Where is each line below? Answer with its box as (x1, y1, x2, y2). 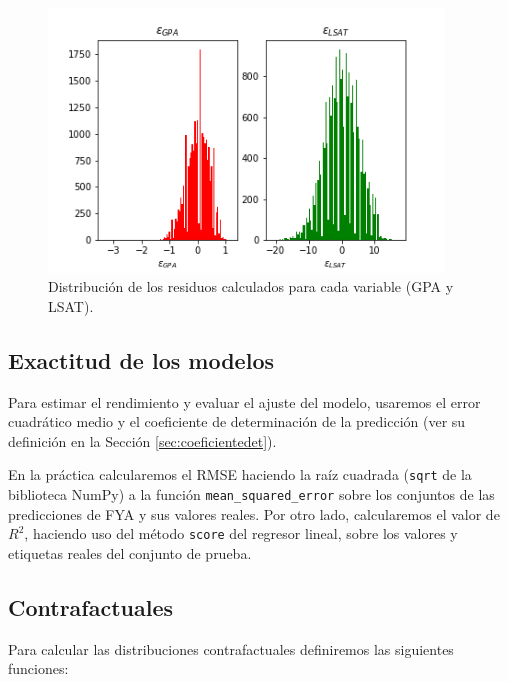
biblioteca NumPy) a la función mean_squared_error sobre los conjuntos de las (8, 483, 495, 504)
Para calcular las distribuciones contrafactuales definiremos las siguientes (8, 638, 454, 659)
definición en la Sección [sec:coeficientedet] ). (8, 430, 277, 451)
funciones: (8, 658, 69, 679)
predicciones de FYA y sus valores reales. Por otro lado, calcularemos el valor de (8, 503, 500, 524)
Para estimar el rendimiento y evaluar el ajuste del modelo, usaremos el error (8, 391, 481, 412)
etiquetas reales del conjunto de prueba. (8, 542, 252, 563)
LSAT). (48, 295, 94, 316)
